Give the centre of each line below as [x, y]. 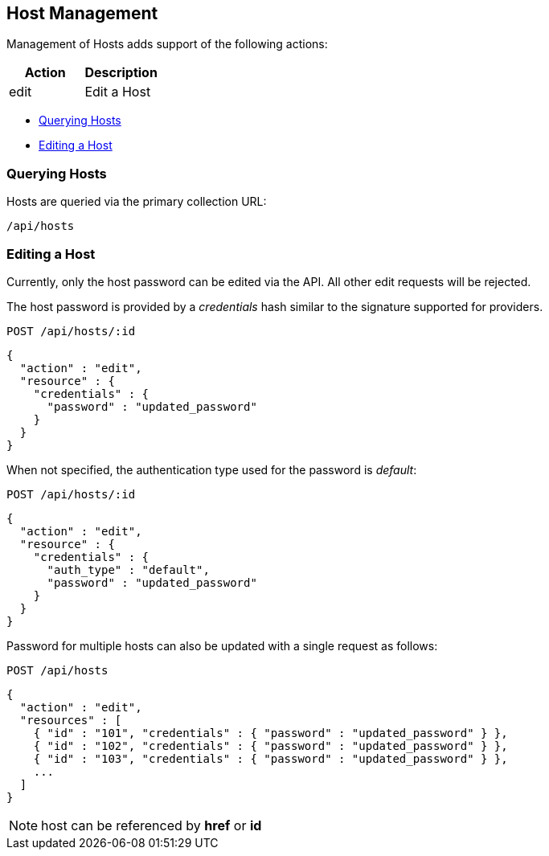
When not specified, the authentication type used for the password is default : [212, 469]
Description [121, 73]
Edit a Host [118, 92]
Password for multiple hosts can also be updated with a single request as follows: [222, 645]
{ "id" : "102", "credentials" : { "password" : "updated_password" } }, [270, 745]
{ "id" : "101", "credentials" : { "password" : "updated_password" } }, [270, 733]
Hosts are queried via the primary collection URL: [137, 202]
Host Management [82, 13]
